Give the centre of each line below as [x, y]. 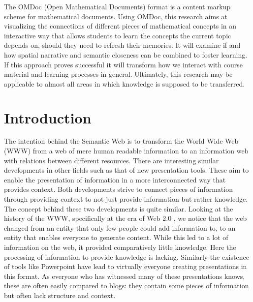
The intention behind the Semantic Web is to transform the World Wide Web [121, 141]
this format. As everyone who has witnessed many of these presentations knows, [125, 276]
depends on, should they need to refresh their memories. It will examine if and [122, 45]
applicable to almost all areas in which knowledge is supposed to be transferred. [125, 83]
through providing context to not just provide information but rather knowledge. [126, 199]
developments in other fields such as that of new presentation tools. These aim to [126, 170]
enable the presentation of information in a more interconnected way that [115, 179]
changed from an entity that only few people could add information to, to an [120, 227]
